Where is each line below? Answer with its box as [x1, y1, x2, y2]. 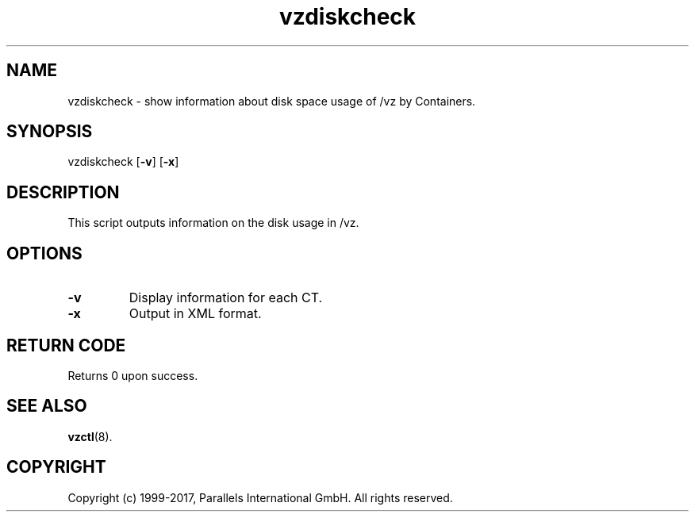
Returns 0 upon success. [67, 368, 198, 382]
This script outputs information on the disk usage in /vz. [67, 216, 359, 230]
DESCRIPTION [6, 182, 120, 202]
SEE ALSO [6, 396, 87, 416]
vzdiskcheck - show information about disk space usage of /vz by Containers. [67, 94, 476, 108]
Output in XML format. [129, 305, 262, 322]
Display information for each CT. [129, 290, 323, 306]
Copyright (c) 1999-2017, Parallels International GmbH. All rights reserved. [67, 490, 453, 505]
